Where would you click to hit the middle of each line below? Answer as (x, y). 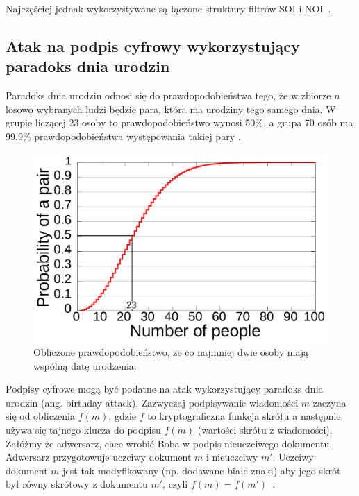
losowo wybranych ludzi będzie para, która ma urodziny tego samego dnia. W (171, 109)
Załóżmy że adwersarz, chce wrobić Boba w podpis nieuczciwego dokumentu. (169, 443)
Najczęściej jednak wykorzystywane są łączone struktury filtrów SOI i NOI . (168, 8)
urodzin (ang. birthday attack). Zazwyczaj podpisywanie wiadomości (152, 402)
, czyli (175, 484)
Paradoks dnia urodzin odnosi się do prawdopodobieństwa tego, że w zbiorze (168, 95)
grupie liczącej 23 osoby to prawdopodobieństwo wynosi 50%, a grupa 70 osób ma (179, 122)
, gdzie (122, 416)
